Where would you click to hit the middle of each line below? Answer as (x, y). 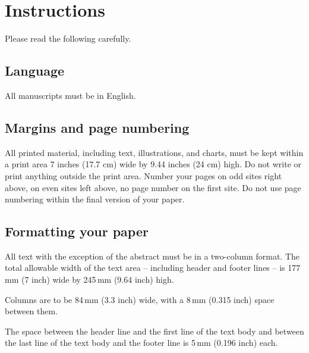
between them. (31, 311)
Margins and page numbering (97, 127)
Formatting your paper (77, 231)
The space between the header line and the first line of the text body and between (154, 331)
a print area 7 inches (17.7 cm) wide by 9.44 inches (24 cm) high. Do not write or (153, 164)
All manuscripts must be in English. (70, 95)
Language (35, 71)
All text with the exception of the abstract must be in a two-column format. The (152, 256)
